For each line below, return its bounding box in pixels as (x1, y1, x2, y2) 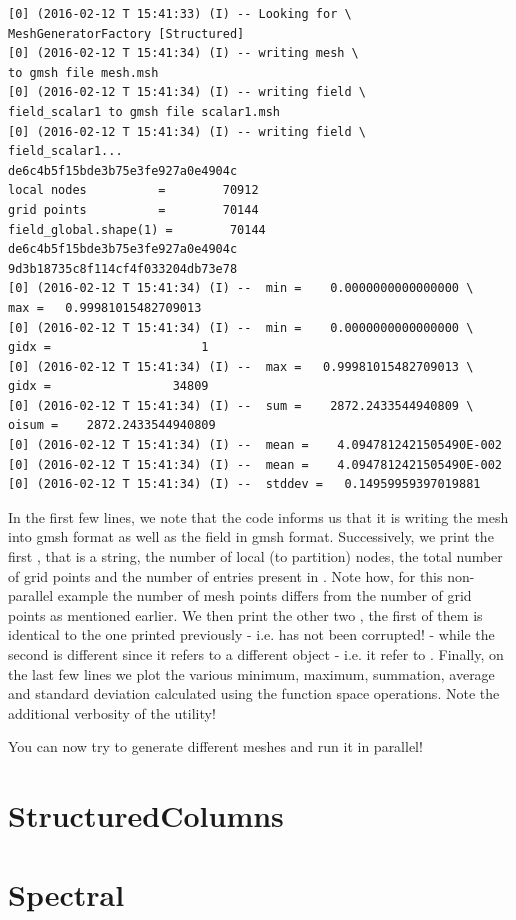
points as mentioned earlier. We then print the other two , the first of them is (8, 604, 483, 625)
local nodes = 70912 (8, 183, 259, 198)
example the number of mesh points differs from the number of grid (57, 585, 472, 606)
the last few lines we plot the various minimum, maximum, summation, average (8, 663, 495, 684)
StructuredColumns (8, 795, 284, 836)
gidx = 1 (8, 340, 209, 355)
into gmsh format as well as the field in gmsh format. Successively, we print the (8, 526, 494, 547)
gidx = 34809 (8, 379, 209, 394)
